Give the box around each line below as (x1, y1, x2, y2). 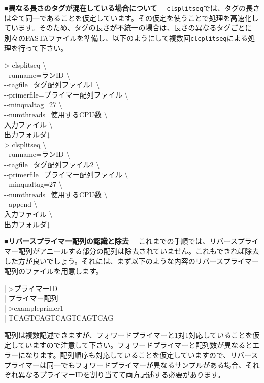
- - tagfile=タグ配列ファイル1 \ (4, 79, 100, 90)
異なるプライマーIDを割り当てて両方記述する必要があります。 (18, 369, 225, 380)
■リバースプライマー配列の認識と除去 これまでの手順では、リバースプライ (4, 236, 259, 246)
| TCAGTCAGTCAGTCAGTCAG (4, 312, 114, 323)
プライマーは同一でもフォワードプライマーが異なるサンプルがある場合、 (4, 359, 246, 370)
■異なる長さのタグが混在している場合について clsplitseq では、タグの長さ (4, 3, 260, 13)
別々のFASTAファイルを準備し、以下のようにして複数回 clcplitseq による (4, 32, 248, 43)
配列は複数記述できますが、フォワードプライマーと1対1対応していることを (4, 329, 253, 340)
